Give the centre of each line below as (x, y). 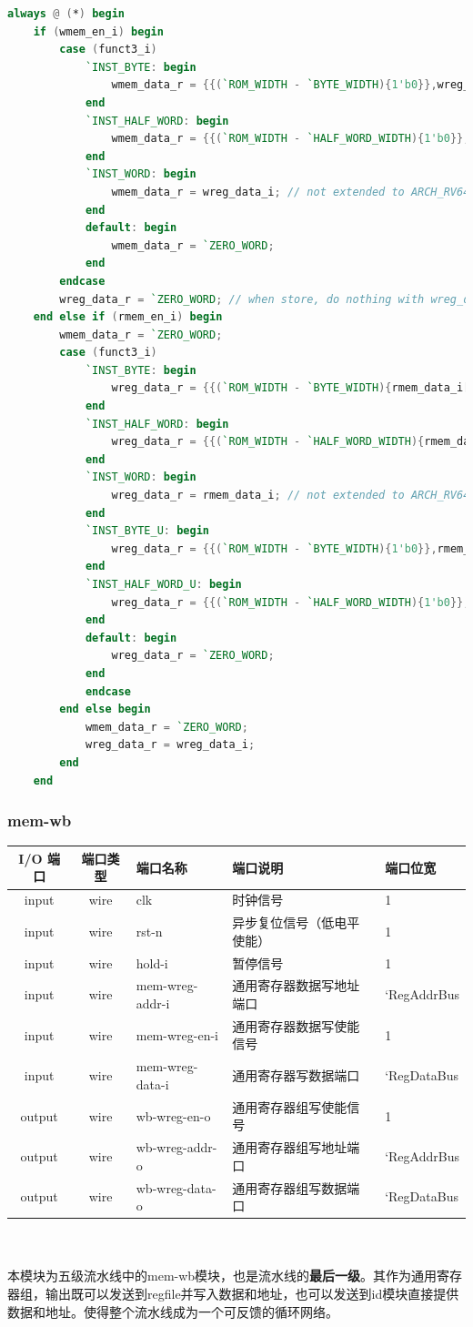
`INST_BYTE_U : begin (147, 531)
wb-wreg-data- (176, 1187)
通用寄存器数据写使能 (296, 1025)
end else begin (105, 709)
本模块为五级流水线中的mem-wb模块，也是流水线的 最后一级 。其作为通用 (222, 1276)
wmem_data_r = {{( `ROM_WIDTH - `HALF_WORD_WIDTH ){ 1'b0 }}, (291, 139)
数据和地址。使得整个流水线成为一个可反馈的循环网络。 (173, 1311)
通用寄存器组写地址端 (296, 1147)
